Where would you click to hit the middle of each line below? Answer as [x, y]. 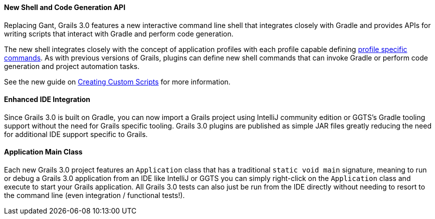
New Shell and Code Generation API [65, 7]
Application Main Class [43, 152]
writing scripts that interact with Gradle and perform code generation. [119, 33]
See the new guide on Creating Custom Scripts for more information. [117, 81]
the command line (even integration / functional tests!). [94, 195]
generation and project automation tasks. [72, 66]
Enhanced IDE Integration [47, 99]
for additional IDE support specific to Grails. [76, 134]
